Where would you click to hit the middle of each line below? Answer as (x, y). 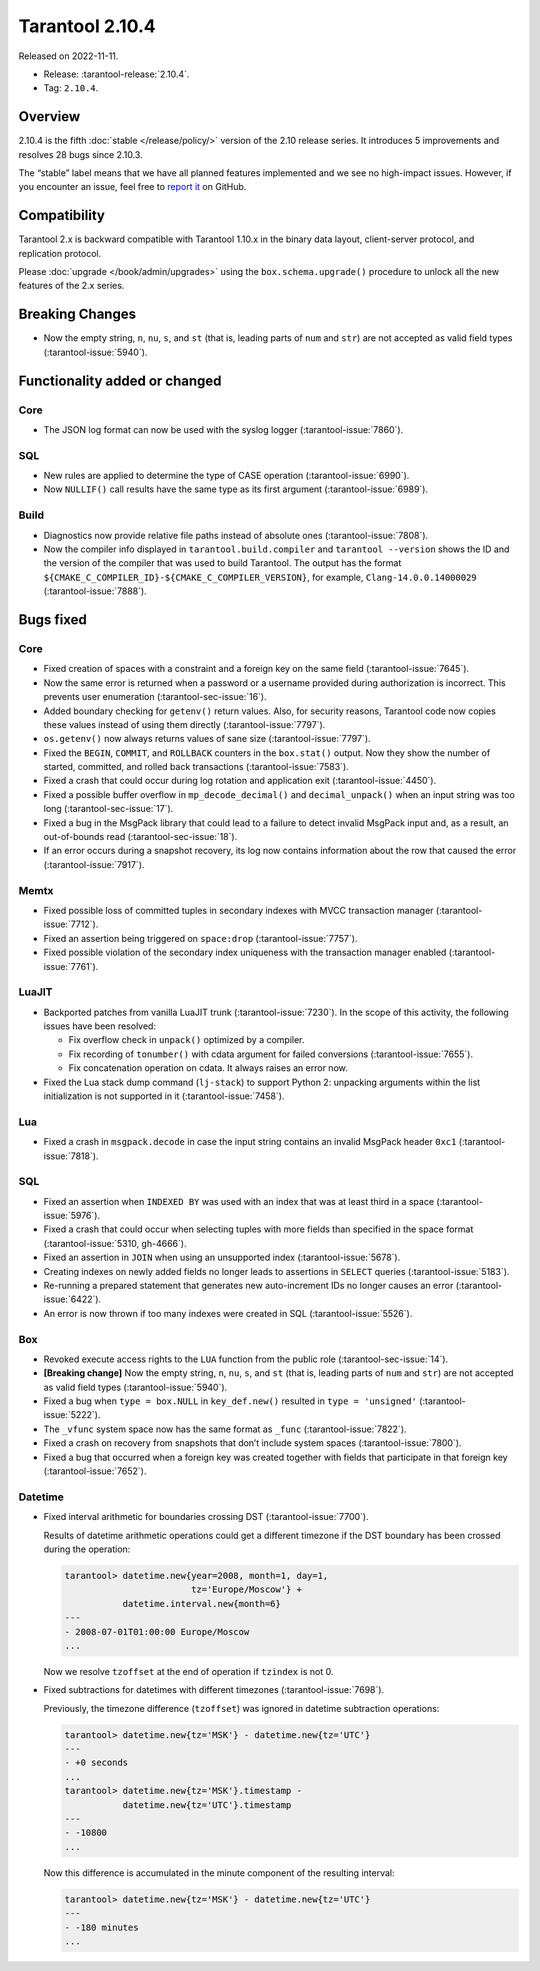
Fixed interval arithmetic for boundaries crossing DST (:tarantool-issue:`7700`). (206, 1517)
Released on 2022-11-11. (68, 56)
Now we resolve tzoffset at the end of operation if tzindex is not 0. (188, 1671)
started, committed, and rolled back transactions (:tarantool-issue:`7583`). (196, 767)
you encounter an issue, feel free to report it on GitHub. (132, 187)
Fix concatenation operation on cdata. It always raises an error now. (208, 1068)
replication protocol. (60, 253)
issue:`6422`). (72, 1299)
